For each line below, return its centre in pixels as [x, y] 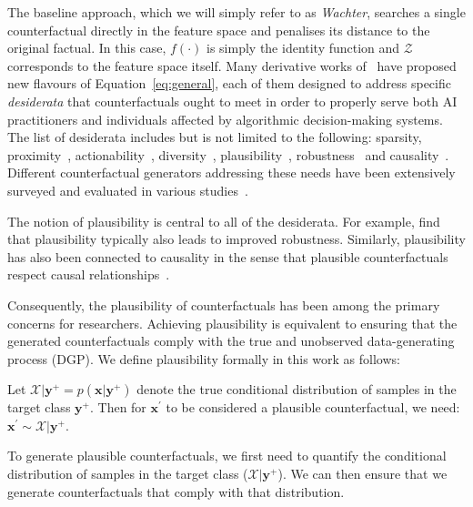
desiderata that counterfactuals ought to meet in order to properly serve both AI [232, 101]
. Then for [118, 407]
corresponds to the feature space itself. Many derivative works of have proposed [232, 65]
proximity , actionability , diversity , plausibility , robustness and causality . [228, 154]
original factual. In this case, [87, 48]
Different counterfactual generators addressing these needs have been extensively [231, 172]
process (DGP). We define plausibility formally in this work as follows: [204, 358]
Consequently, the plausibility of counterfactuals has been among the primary [224, 304]
